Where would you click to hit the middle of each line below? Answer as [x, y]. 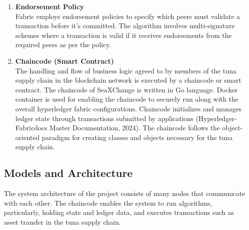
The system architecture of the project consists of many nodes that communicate [124, 193]
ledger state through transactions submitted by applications [104, 118]
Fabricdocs [31, 128]
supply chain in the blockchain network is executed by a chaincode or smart [128, 80]
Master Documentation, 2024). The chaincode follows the [135, 128]
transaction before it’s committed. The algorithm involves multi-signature [125, 26]
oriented [27, 137]
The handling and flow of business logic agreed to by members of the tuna [126, 70]
